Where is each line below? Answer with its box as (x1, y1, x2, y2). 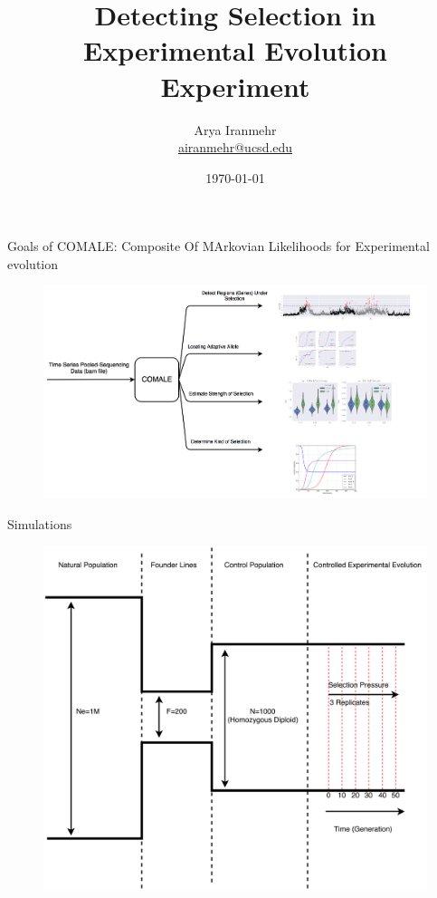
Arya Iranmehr (194, 120, 277, 139)
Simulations (7, 515, 72, 534)
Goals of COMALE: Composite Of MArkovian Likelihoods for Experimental (7, 237, 430, 256)
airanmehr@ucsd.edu (177, 138, 293, 157)
